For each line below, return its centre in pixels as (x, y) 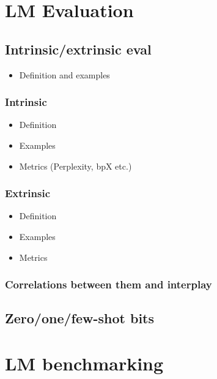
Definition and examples (64, 74)
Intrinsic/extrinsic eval (78, 49)
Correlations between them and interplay (108, 284)
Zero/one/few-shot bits (79, 318)
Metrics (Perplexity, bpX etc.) (75, 166)
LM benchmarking (84, 363)
